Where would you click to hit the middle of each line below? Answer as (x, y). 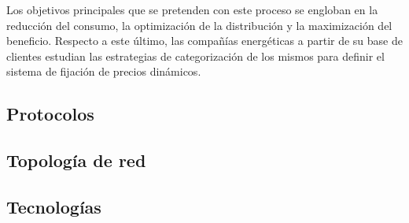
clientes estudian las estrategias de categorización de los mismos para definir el (195, 56)
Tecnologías (54, 206)
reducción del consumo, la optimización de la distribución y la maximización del (199, 25)
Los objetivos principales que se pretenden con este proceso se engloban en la (192, 9)
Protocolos (50, 114)
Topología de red (76, 160)
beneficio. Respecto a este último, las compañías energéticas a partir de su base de (204, 41)
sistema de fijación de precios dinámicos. (104, 71)
